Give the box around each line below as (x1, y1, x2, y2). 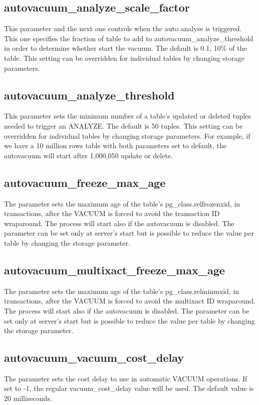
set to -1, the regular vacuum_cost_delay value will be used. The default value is (4, 383, 254, 393)
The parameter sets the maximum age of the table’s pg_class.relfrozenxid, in (4, 198, 240, 209)
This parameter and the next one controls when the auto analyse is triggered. (4, 23, 242, 34)
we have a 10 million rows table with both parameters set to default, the (4, 140, 227, 151)
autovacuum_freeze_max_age (4, 174, 166, 190)
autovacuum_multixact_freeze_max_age (4, 262, 225, 277)
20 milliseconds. (4, 393, 52, 403)
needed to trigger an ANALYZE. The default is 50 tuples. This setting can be (4, 120, 243, 131)
